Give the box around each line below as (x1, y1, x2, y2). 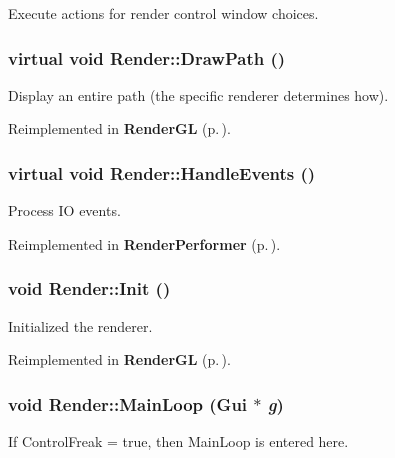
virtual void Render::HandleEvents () (8, 160, 316, 185)
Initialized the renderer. (8, 315, 153, 336)
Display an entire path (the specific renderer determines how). (8, 84, 389, 105)
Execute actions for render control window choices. (8, 3, 319, 23)
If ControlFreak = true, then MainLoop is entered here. (8, 431, 349, 452)
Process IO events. (8, 200, 121, 221)
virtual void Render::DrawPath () (8, 45, 286, 70)
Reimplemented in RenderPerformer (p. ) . (8, 233, 281, 254)
